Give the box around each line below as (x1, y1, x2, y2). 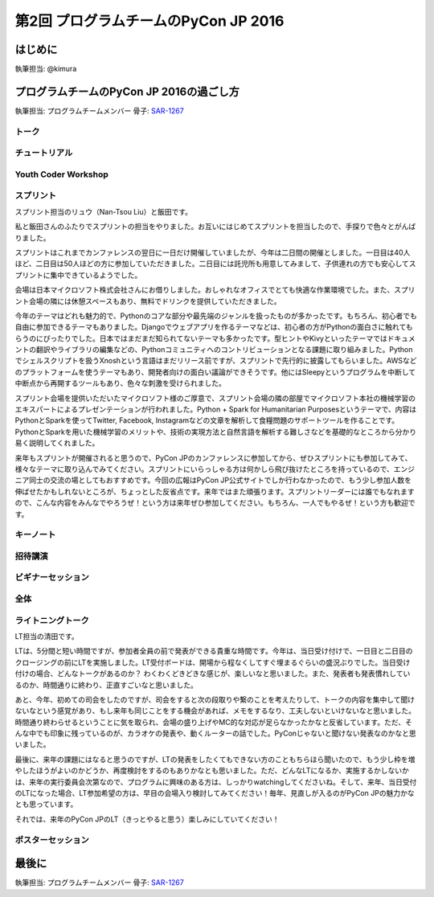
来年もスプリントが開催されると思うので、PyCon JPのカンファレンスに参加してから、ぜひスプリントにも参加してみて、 (14, 453, 412, 462)
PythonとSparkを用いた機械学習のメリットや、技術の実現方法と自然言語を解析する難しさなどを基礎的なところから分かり (14, 427, 417, 436)
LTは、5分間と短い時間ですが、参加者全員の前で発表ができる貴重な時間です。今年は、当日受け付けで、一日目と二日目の (14, 646, 413, 656)
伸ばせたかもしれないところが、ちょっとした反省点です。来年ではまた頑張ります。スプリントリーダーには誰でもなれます (14, 486, 415, 496)
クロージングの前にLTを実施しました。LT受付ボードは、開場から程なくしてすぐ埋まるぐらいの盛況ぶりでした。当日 (14, 657, 397, 667)
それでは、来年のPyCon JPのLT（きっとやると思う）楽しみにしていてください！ (14, 814, 280, 824)
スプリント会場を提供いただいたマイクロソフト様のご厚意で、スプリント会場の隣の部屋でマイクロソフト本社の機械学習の (14, 393, 416, 403)
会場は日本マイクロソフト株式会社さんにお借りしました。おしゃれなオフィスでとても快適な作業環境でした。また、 (14, 285, 395, 295)
